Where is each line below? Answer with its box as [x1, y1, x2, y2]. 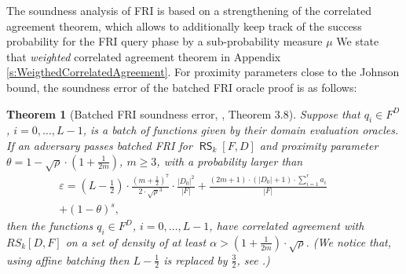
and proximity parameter [259, 137, 379, 153]
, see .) [236, 251, 270, 268]
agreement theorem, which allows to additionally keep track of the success [6, 17, 362, 34]
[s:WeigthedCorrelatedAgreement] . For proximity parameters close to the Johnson [6, 64, 400, 80]
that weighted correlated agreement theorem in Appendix [6, 48, 281, 64]
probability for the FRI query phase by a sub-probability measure [6, 33, 323, 49]
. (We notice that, [305, 233, 391, 250]
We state [336, 33, 379, 49]
